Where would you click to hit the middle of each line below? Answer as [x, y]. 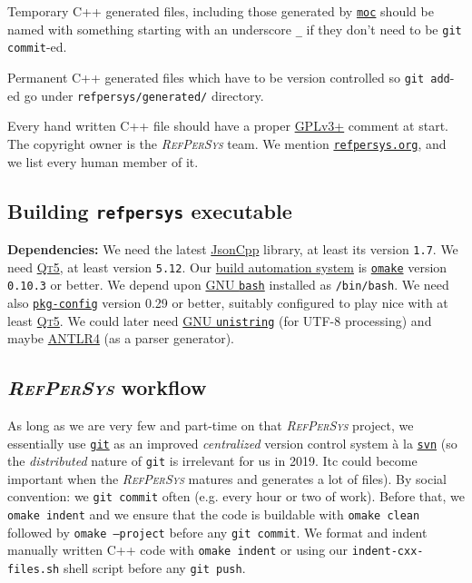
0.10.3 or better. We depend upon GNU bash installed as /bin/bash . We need [228, 285]
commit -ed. [37, 47]
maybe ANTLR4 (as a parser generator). [121, 338]
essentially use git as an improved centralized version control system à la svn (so [232, 443]
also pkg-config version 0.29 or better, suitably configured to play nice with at [228, 302]
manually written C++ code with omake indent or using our [178, 550]
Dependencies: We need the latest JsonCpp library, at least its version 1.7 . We [233, 248]
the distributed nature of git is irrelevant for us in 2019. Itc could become [212, 461]
